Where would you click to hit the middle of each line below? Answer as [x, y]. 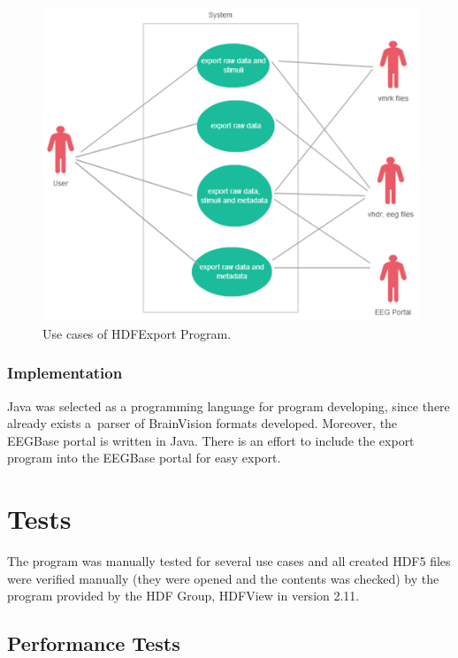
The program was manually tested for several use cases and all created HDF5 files [229, 561]
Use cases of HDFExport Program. [137, 333]
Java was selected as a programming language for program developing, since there [229, 406]
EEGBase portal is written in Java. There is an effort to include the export [211, 440]
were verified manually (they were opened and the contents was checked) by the [223, 578]
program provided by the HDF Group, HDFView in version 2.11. [183, 596]
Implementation [65, 373]
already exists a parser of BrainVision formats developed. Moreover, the [202, 423]
